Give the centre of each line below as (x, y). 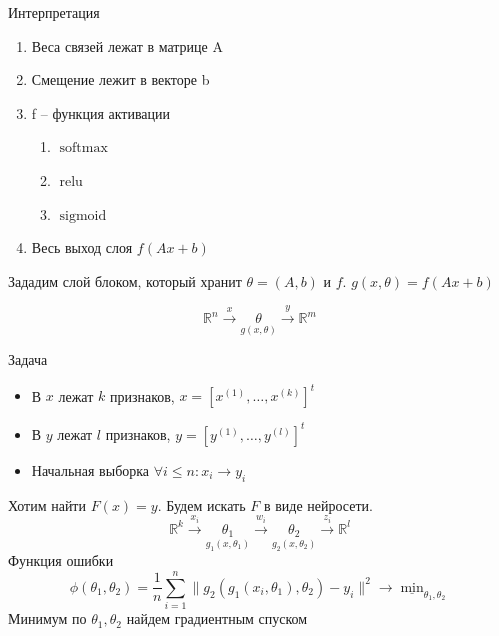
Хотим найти (47, 504)
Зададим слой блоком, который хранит (125, 280)
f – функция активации (101, 112)
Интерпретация (54, 12)
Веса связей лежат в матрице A (127, 45)
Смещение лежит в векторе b (120, 79)
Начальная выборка (90, 469)
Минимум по (47, 618)
